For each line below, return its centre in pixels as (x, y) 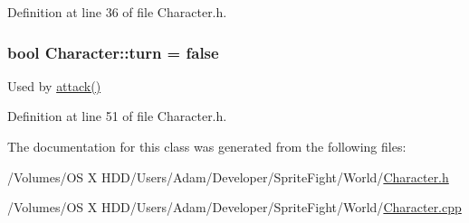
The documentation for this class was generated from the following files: (207, 146)
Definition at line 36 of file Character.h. (117, 12)
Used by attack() (54, 85)
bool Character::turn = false (113, 52)
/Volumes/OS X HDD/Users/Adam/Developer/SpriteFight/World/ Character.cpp (234, 207)
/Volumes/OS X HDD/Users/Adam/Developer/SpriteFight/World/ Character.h (228, 177)
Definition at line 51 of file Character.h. (117, 116)
